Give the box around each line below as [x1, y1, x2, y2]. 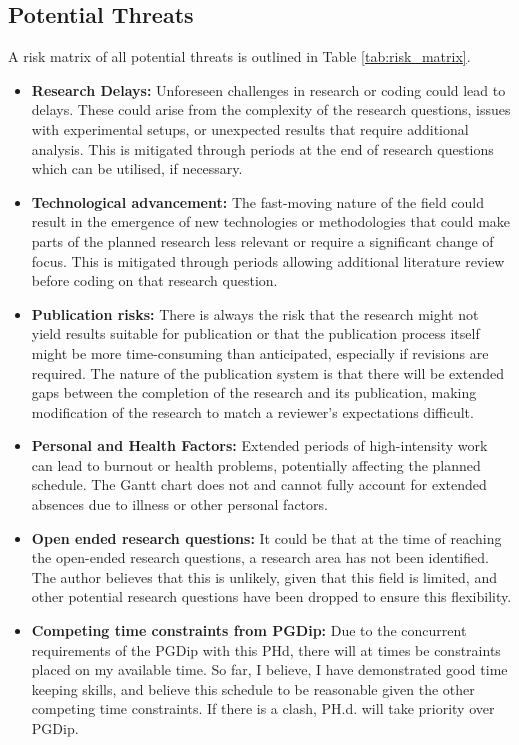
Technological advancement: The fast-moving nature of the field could [31, 191, 485, 212]
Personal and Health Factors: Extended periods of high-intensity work [31, 435, 488, 456]
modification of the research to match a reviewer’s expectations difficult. [31, 401, 474, 422]
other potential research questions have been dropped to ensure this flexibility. [31, 586, 512, 607]
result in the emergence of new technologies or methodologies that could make [31, 211, 511, 232]
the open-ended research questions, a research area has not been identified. [31, 547, 489, 568]
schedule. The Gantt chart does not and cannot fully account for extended [31, 474, 487, 495]
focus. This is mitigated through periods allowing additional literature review [31, 250, 505, 271]
